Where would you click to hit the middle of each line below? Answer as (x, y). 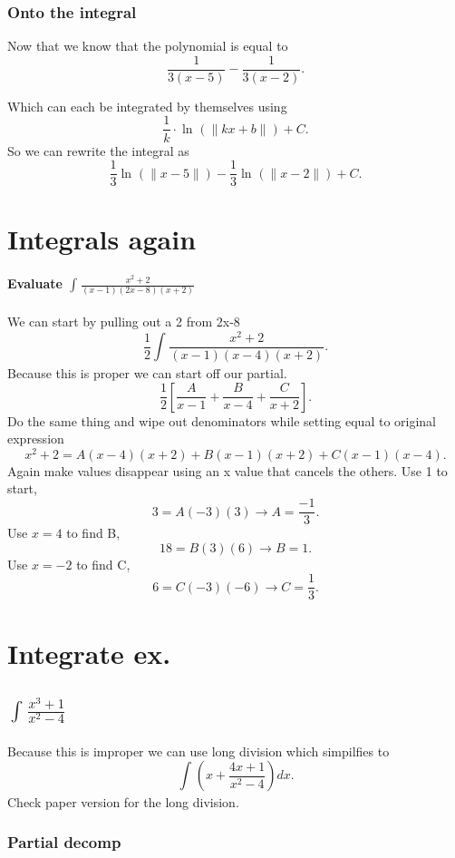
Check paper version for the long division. (123, 801)
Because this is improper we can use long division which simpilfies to (198, 751)
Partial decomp (64, 842)
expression (36, 439)
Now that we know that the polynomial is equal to (148, 46)
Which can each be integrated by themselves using (147, 106)
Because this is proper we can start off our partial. (147, 373)
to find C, (103, 564)
